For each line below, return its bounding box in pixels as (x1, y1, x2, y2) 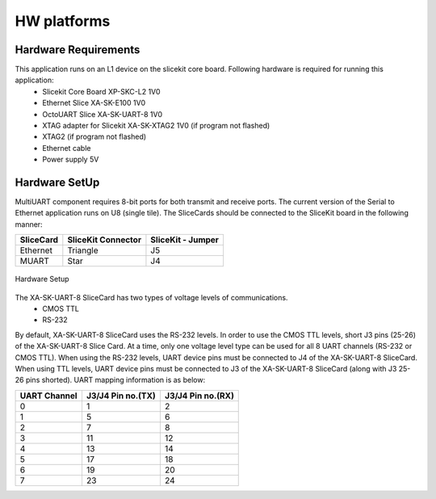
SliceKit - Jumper (150, 234, 220, 245)
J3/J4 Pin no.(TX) (86, 390, 157, 401)
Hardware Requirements (15, 43, 140, 57)
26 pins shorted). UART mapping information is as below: (15, 375, 206, 385)
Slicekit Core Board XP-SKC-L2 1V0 (42, 86, 161, 96)
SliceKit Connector (67, 234, 141, 245)
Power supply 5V (42, 154, 99, 165)
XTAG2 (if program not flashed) (42, 132, 147, 141)
